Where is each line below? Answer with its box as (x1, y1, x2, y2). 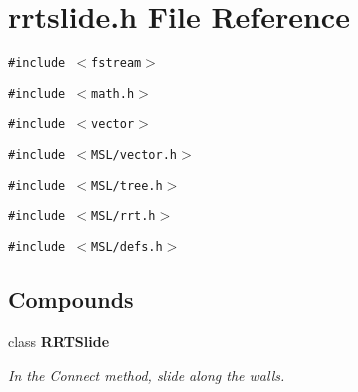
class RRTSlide (8, 330, 110, 351)
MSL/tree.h (91, 178, 163, 193)
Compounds (8, 284, 134, 315)
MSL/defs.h (91, 240, 163, 255)
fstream (91, 56, 142, 71)
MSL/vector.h (91, 148, 177, 163)
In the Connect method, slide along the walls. (8, 364, 285, 385)
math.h (91, 86, 135, 101)
